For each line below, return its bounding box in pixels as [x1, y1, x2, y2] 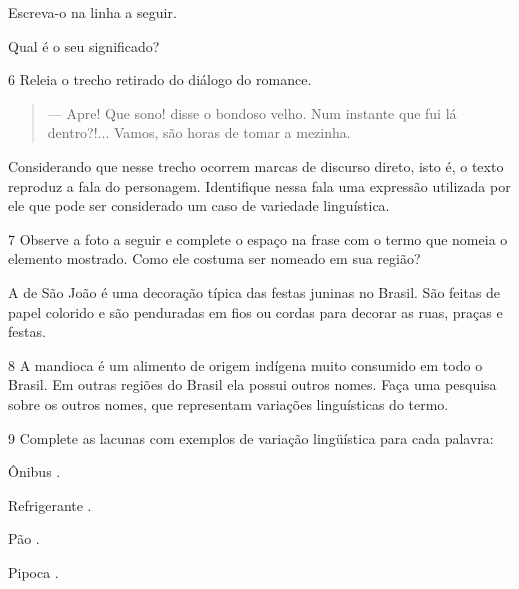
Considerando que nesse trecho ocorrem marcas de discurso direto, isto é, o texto [8, 155, 504, 176]
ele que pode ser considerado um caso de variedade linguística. [8, 195, 390, 216]
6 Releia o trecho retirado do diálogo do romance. [8, 69, 312, 90]
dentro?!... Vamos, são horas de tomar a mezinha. [47, 122, 351, 143]
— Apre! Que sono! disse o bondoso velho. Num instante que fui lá [47, 102, 457, 123]
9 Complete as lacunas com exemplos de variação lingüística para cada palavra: [8, 427, 494, 448]
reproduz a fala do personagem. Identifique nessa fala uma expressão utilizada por [8, 175, 511, 196]
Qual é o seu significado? [8, 35, 160, 56]
